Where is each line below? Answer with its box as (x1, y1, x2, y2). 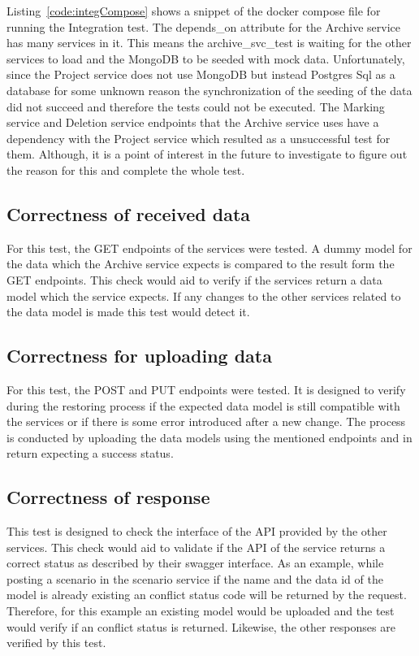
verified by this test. (6, 634, 106, 651)
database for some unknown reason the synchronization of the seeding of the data (6, 81, 413, 98)
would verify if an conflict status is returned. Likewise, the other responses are (6, 618, 395, 635)
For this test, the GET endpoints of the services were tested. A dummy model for (6, 239, 413, 256)
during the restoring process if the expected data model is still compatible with (6, 397, 400, 414)
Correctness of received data (6, 201, 251, 226)
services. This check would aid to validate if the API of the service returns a (6, 538, 386, 555)
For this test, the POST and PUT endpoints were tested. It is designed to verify (6, 380, 406, 398)
